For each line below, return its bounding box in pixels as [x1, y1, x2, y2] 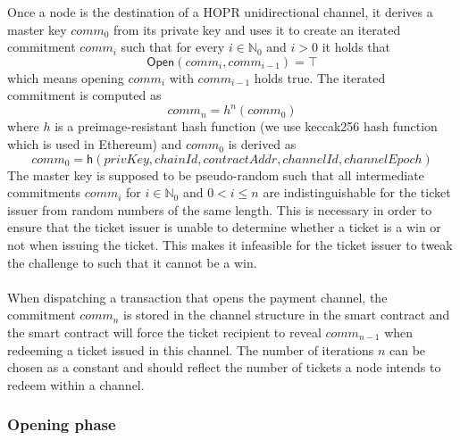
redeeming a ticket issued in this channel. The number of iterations [7, 340, 374, 359]
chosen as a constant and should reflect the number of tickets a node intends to [7, 358, 441, 377]
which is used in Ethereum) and [7, 135, 182, 154]
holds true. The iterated [254, 68, 386, 87]
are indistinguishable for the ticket [263, 183, 451, 202]
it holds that [322, 37, 390, 56]
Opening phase [7, 413, 116, 436]
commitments [7, 183, 81, 202]
